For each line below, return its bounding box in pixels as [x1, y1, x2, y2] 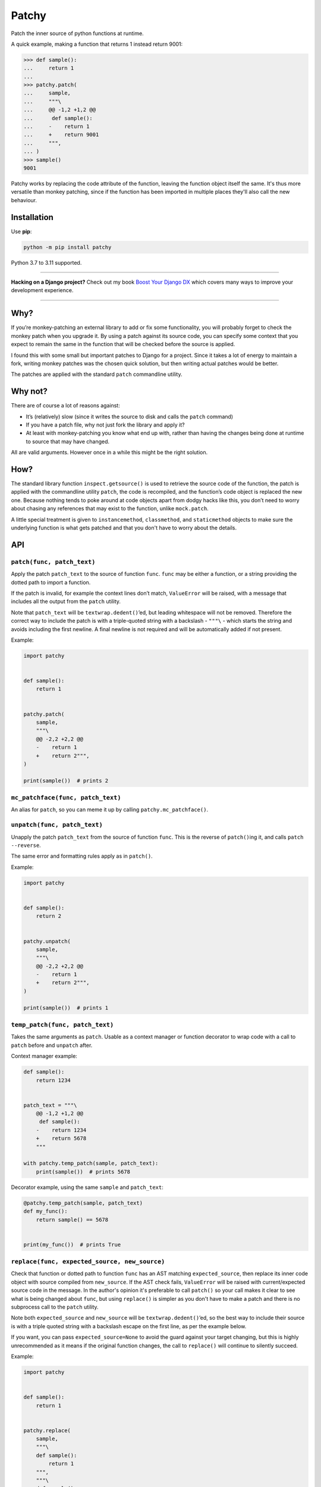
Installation [11, 212, 53, 222]
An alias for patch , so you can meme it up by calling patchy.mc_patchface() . [11, 806, 208, 813]
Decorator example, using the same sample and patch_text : [11, 1184, 163, 1191]
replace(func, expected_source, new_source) [11, 1258, 165, 1266]
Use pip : [11, 228, 32, 235]
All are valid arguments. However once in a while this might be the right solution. [11, 449, 208, 456]
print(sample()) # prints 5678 [36, 1168, 131, 1175]
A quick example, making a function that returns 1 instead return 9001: [11, 40, 183, 48]
